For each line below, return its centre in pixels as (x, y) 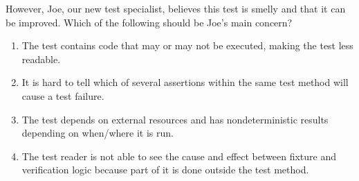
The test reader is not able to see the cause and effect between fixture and (179, 156)
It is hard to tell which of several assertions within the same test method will (185, 82)
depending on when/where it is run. (98, 133)
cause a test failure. (63, 95)
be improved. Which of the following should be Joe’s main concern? (149, 22)
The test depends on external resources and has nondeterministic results (175, 119)
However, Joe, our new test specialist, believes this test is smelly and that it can (176, 8)
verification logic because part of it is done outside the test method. (165, 170)
